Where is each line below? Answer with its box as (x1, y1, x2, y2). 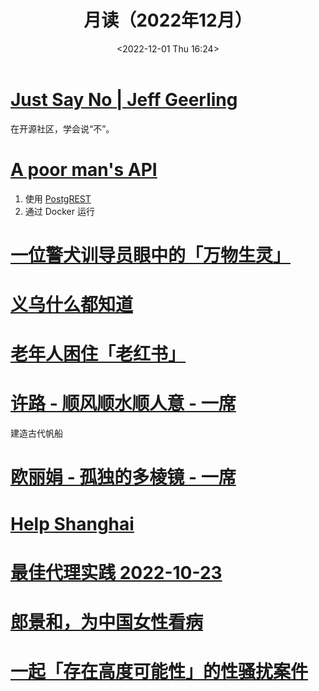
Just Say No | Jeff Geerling (10, 88, 238, 111)
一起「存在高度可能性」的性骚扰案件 (10, 661, 309, 683)
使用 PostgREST (24, 192, 92, 205)
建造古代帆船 (10, 427, 63, 440)
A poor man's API (10, 158, 158, 181)
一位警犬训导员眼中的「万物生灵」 (10, 244, 292, 266)
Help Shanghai (10, 512, 135, 535)
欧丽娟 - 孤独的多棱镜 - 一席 (10, 466, 237, 489)
